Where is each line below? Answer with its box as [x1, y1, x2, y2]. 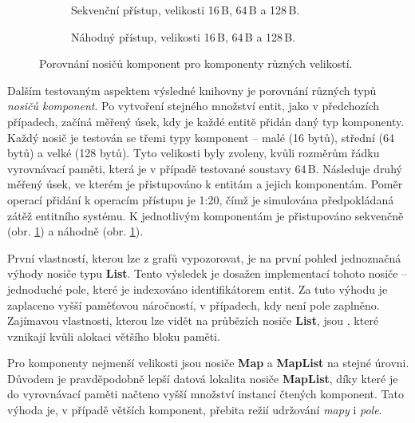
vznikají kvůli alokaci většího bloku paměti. [7, 327, 220, 344]
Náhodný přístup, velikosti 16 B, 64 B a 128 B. [71, 28, 296, 45]
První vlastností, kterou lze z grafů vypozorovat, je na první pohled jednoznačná [7, 249, 401, 266]
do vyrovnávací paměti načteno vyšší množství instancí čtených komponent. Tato [7, 385, 404, 402]
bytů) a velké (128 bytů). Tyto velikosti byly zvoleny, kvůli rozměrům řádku [7, 144, 380, 161]
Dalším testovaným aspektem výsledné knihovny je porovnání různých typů [7, 81, 377, 98]
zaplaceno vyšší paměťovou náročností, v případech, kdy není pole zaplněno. [7, 296, 380, 313]
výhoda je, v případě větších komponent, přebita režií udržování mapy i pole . [7, 401, 382, 418]
